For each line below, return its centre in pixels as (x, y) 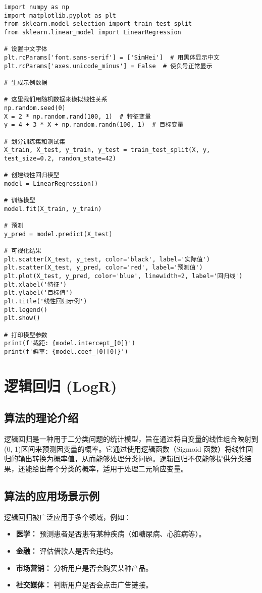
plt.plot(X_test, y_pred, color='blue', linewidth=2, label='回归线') (123, 276)
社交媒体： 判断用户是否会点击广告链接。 (84, 585)
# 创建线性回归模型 (32, 175)
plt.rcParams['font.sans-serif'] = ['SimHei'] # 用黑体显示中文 (112, 57)
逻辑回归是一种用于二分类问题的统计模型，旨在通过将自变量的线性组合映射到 (131, 439)
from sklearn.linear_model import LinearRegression (93, 32)
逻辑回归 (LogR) (61, 385)
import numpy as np (37, 7)
